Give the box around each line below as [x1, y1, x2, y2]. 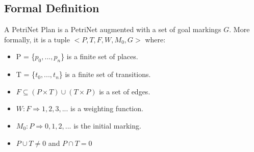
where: [145, 34, 166, 44]
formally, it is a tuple [4, 34, 70, 44]
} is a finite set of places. [61, 51, 138, 62]
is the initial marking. [73, 120, 141, 131]
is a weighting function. [70, 103, 143, 114]
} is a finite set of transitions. [59, 69, 151, 80]
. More [229, 24, 250, 35]
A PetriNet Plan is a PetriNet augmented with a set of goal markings [4, 24, 221, 35]
